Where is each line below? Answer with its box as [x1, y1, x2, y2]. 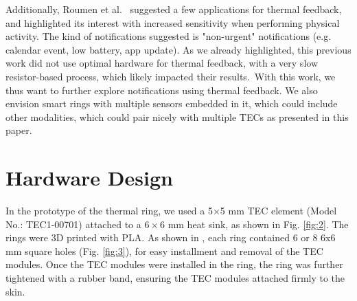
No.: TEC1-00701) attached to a [5, 216, 141, 231]
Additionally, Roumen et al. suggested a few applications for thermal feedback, [5, 2, 342, 16]
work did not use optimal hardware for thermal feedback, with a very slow [5, 56, 318, 70]
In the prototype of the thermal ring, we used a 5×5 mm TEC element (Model [5, 203, 337, 218]
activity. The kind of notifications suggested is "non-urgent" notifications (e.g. [5, 29, 332, 43]
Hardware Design [5, 164, 173, 192]
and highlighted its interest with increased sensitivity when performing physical [5, 15, 340, 30]
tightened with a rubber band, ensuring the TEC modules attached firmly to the [5, 271, 345, 285]
